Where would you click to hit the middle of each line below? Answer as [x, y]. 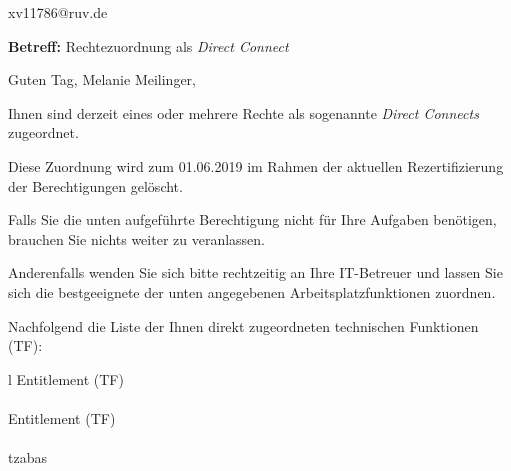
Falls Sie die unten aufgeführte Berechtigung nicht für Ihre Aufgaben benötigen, [252, 219]
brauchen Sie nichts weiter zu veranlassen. [136, 238]
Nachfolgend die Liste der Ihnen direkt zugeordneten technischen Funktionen [243, 325]
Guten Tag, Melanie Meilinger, [102, 79]
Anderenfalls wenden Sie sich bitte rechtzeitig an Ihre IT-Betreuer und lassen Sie [255, 272]
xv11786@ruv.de [58, 12]
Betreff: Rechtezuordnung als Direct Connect [148, 45]
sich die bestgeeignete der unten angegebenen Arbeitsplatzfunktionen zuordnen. [252, 291]
